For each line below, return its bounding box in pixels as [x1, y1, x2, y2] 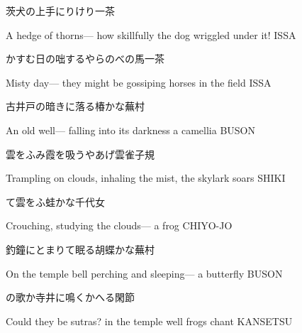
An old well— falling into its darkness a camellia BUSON [6, 122, 256, 137]
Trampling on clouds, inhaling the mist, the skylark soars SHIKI [6, 170, 286, 185]
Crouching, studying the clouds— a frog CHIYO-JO [6, 218, 233, 233]
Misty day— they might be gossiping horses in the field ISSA [6, 75, 272, 89]
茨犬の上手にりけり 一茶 [6, 4, 115, 18]
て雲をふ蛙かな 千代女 [6, 194, 105, 209]
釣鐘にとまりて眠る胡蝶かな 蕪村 [6, 241, 155, 256]
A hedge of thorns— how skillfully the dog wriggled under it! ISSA [6, 27, 296, 42]
